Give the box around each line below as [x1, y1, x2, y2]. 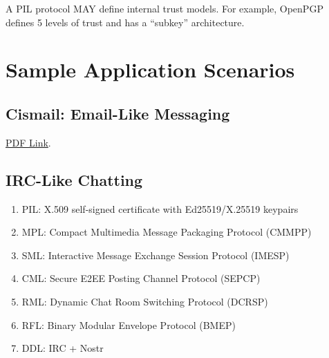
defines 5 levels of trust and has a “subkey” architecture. [6, 15, 245, 29]
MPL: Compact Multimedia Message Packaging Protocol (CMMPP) [21, 225, 312, 239]
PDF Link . [6, 135, 51, 149]
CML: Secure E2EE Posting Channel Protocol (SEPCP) [21, 271, 261, 285]
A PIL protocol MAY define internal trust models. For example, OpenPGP [6, 1, 323, 15]
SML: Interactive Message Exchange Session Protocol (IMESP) [21, 247, 290, 262]
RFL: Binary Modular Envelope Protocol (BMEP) [21, 317, 236, 332]
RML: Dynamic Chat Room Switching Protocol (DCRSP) [21, 294, 268, 308]
